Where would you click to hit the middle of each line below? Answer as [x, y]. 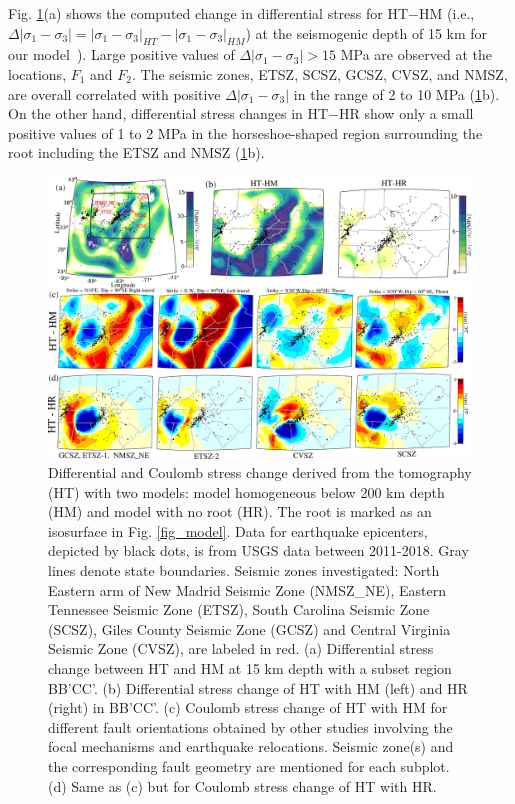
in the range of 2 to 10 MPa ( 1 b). [396, 93]
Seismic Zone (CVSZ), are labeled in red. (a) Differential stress [241, 648]
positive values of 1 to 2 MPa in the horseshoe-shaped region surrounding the [245, 132]
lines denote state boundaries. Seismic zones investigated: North [244, 570]
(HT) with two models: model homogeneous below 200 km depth [246, 491]
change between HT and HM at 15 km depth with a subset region [250, 668]
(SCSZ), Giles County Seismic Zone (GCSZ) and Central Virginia [249, 628]
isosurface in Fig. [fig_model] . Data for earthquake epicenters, [238, 530]
